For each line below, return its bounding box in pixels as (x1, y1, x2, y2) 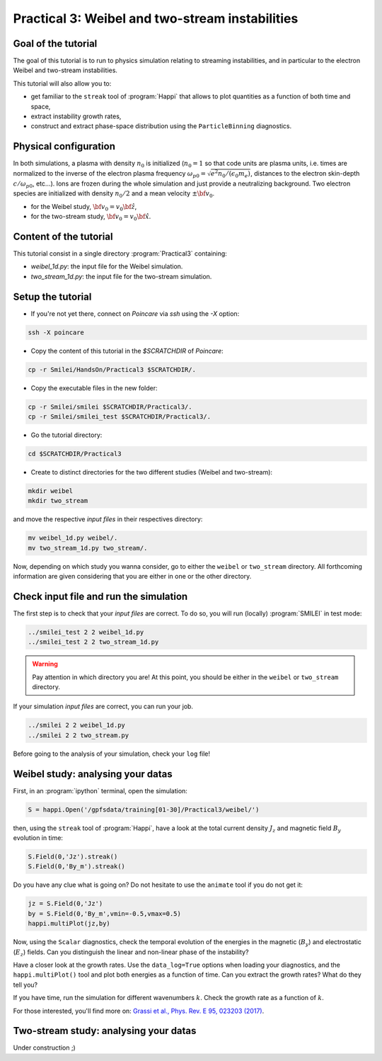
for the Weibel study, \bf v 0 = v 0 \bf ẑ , (30, 202, 137, 212)
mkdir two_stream (28, 497, 88, 505)
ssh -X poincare (28, 328, 85, 336)
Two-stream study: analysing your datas (13, 1025, 197, 1037)
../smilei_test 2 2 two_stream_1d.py (28, 638, 159, 646)
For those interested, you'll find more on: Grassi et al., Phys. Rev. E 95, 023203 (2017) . (13, 1006, 265, 1015)
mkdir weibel (28, 487, 74, 495)
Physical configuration (13, 140, 116, 152)
